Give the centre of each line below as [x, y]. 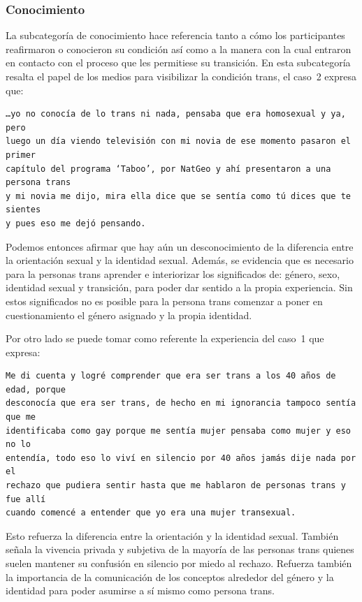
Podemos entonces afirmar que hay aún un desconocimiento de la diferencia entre [180, 246]
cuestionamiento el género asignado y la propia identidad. [129, 315]
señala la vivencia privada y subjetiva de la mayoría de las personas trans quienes [180, 549]
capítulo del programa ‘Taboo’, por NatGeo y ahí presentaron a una [168, 169]
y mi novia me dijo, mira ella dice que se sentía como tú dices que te [178, 196]
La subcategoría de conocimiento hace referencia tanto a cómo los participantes [175, 35]
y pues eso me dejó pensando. [76, 223]
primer [21, 155]
